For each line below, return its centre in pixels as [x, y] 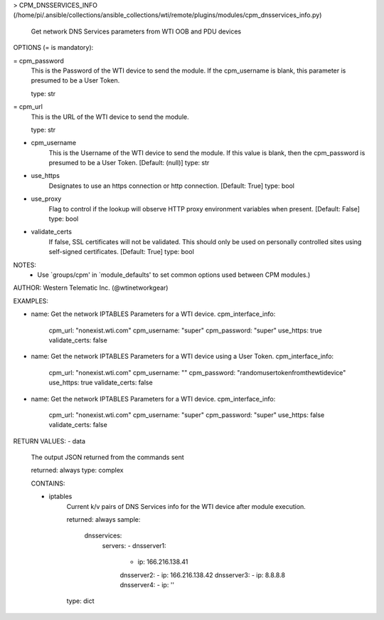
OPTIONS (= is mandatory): [53, 48]
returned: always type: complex [77, 471]
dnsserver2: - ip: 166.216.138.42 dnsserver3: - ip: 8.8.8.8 [203, 575]
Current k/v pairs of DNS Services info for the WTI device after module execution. [186, 506]
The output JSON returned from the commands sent [107, 457]
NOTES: [25, 265]
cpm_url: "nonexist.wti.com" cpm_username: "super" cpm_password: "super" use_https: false [187, 415]
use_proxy [46, 199]
